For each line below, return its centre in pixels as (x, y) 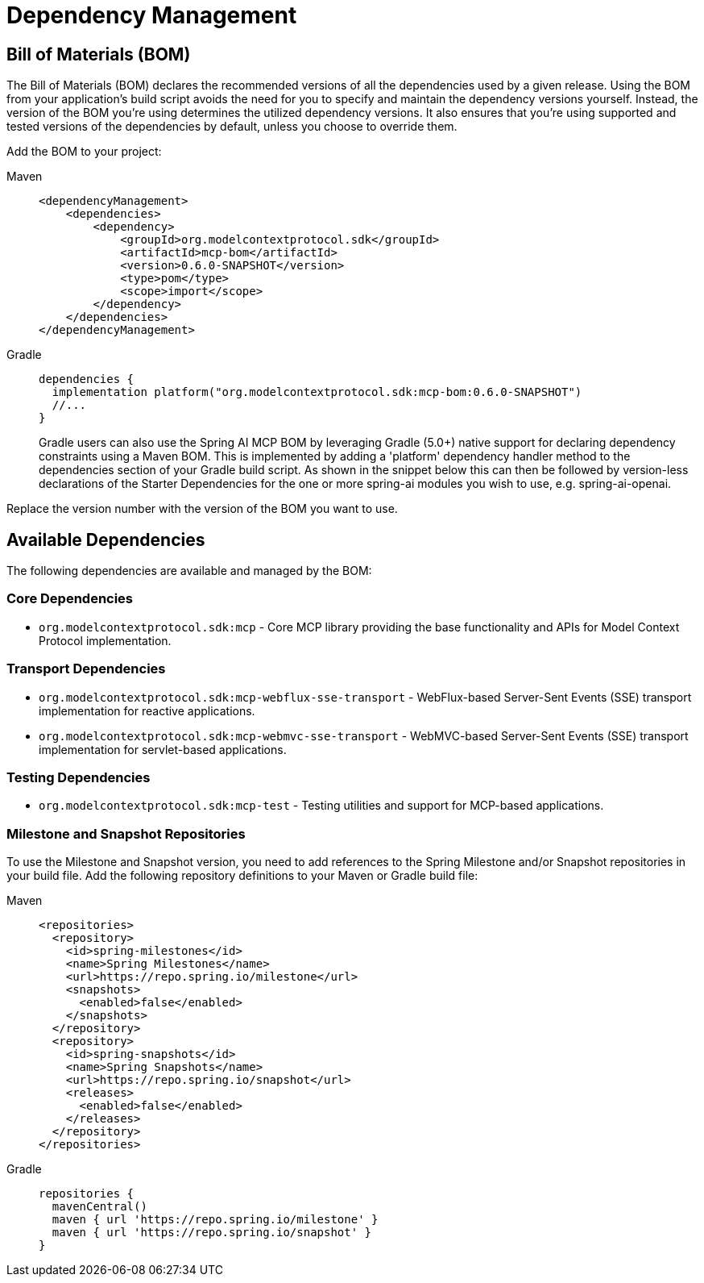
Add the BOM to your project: (84, 152)
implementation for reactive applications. (147, 710)
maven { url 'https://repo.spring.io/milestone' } (215, 1220)
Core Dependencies (70, 599)
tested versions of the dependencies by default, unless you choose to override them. (232, 127)
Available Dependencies (106, 539)
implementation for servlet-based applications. (163, 749)
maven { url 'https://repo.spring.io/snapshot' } (212, 1233)
